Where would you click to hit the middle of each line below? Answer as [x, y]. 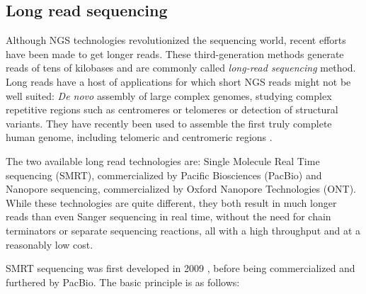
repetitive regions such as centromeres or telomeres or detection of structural [172, 109]
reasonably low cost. [50, 244]
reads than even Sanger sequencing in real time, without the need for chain [168, 216]
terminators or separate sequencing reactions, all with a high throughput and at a [183, 230]
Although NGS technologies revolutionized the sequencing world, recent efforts [176, 40]
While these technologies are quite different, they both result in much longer [171, 202]
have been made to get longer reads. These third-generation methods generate [175, 53]
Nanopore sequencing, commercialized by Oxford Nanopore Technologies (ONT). [181, 189]
